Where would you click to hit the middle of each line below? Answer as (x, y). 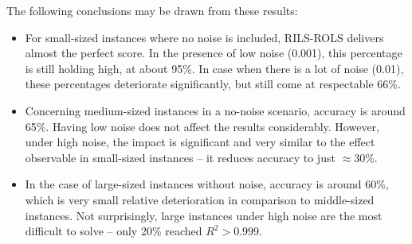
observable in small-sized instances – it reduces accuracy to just (180, 157)
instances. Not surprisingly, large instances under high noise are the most (204, 215)
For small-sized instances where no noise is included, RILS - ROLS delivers (204, 37)
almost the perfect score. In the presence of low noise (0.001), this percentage (214, 53)
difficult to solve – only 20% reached (114, 231)
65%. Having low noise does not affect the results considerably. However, (202, 126)
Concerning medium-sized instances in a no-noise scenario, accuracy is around (215, 110)
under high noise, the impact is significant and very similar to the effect (200, 142)
